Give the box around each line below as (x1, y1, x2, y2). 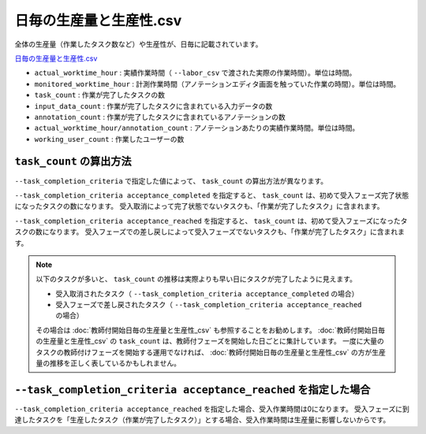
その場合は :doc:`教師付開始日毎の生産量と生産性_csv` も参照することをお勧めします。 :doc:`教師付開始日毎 (35, 325, 386, 335)
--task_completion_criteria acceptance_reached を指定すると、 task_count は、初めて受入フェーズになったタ (14, 216, 408, 225)
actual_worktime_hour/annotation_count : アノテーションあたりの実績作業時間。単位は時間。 (34, 123, 360, 133)
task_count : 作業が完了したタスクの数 (34, 91, 166, 100)
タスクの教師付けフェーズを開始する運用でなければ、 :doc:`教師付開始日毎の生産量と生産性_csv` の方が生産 (35, 347, 386, 357)
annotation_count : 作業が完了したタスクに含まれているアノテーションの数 (34, 112, 286, 121)
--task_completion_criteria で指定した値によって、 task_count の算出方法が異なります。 (14, 176, 328, 185)
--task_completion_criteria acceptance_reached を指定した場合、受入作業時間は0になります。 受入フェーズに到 (14, 404, 409, 414)
